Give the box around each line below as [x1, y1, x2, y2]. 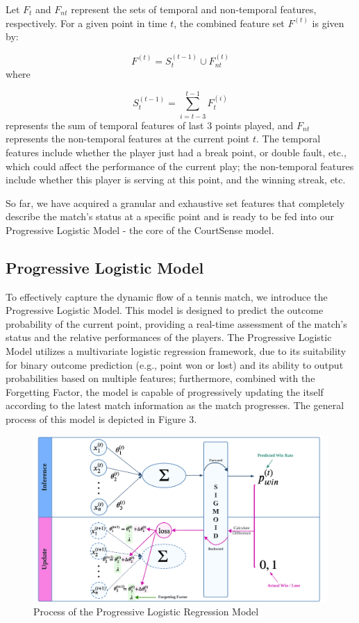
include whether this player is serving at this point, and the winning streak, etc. [6, 172, 346, 187]
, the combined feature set [174, 15, 285, 30]
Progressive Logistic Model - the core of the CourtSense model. [6, 222, 274, 237]
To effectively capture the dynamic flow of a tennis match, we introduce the [6, 289, 328, 304]
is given [312, 15, 344, 30]
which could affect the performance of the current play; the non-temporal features [6, 158, 354, 173]
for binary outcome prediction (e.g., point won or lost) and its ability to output [6, 357, 344, 372]
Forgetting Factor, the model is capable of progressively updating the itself [6, 384, 324, 399]
